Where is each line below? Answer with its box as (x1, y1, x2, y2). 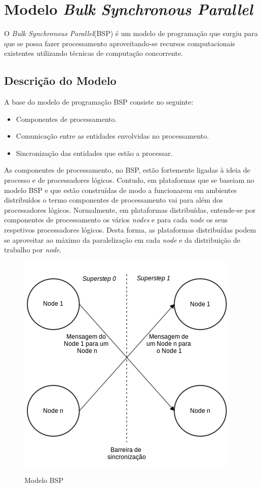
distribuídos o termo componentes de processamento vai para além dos (4, 194, 223, 205)
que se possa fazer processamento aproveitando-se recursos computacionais (4, 38, 235, 48)
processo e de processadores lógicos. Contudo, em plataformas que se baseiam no (4, 175, 254, 185)
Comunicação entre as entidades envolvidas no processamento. (16, 131, 209, 141)
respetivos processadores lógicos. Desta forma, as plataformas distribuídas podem (4, 224, 256, 235)
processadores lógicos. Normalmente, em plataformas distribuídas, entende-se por (4, 204, 256, 215)
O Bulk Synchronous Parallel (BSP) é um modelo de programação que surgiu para (4, 28, 258, 39)
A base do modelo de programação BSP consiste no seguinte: (4, 96, 194, 107)
